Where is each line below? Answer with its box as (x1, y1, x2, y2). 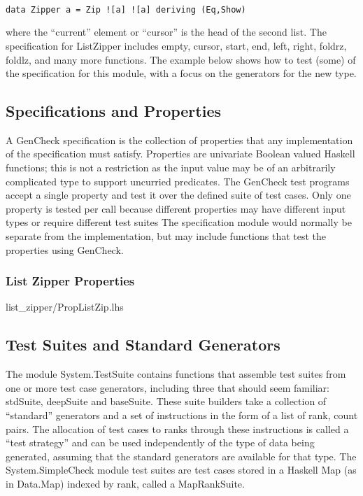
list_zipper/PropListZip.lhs (6, 299, 124, 314)
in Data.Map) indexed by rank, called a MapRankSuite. (6, 476, 245, 490)
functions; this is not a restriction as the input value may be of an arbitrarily (6, 160, 336, 175)
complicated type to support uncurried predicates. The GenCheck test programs (6, 173, 350, 188)
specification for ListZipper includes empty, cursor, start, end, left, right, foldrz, (6, 38, 347, 52)
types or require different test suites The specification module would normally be (6, 215, 352, 229)
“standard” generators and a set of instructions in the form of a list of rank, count (6, 408, 358, 423)
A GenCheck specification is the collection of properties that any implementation (6, 132, 353, 147)
